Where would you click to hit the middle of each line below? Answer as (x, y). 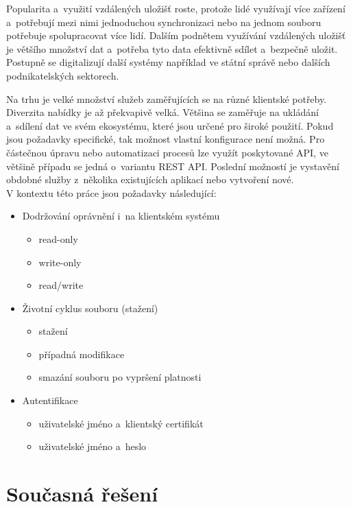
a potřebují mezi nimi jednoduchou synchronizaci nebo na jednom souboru (164, 22)
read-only (58, 238)
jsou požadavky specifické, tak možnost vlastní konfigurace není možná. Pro (166, 139)
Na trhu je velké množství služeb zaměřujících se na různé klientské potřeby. (167, 98)
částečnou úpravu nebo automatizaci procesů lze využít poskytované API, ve (167, 152)
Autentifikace (50, 400)
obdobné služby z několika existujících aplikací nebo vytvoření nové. (150, 179)
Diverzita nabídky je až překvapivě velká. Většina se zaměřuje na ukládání (162, 112)
